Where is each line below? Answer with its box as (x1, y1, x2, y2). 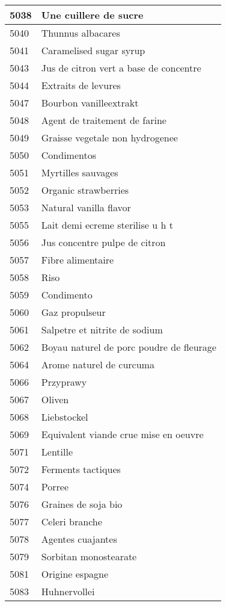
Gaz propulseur (41, 305, 106, 319)
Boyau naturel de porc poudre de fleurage (41, 340, 216, 354)
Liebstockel (41, 410, 88, 424)
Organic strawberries (41, 183, 129, 197)
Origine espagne (41, 567, 109, 581)
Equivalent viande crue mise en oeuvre (41, 427, 204, 441)
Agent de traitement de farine (41, 113, 166, 127)
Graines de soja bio (41, 497, 123, 511)
